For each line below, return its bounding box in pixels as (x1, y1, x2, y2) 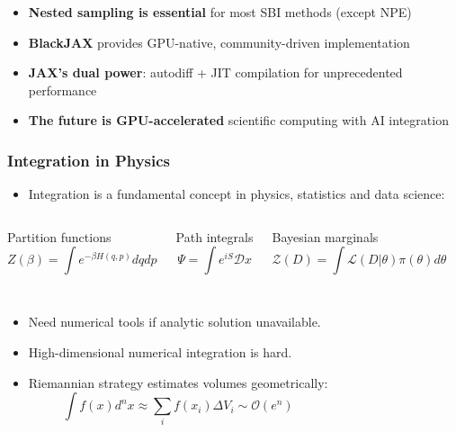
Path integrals (175, 227, 254, 246)
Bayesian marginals (272, 227, 379, 246)
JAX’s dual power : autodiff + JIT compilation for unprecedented (28, 63, 403, 82)
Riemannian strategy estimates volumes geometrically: (28, 373, 328, 391)
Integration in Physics (7, 148, 171, 171)
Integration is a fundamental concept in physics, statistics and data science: (28, 184, 445, 203)
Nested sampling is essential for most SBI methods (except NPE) (28, 3, 412, 21)
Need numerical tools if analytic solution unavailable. (28, 312, 321, 331)
